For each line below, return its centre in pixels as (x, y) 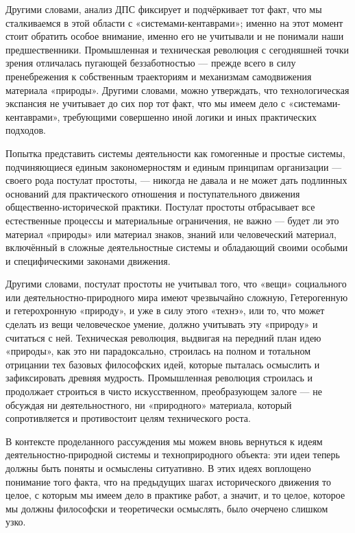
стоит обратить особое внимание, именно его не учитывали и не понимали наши (175, 36)
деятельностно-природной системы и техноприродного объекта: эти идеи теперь (173, 454)
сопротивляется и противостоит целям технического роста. (128, 418)
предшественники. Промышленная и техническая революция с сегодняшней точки (177, 49)
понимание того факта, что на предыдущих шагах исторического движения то (169, 481)
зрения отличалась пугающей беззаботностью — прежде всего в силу (151, 63)
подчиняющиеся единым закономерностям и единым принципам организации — (174, 166)
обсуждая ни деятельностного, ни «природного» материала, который (149, 404)
